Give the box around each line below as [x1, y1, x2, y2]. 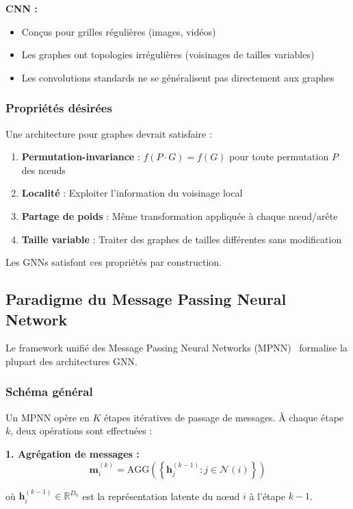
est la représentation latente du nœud [82, 488, 240, 503]
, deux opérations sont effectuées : [10, 423, 153, 438]
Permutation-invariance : [21, 149, 140, 164]
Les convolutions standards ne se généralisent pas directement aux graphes [21, 70, 335, 84]
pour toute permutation [229, 149, 329, 164]
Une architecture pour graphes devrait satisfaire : [5, 126, 212, 140]
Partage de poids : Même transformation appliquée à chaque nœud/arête [21, 208, 338, 223]
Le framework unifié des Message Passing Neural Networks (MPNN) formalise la [5, 340, 348, 355]
